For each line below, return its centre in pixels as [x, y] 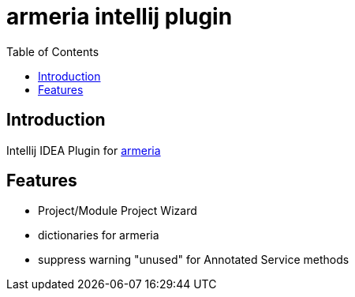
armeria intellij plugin [120, 17]
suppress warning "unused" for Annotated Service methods [194, 260]
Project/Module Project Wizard [118, 211]
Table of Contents [53, 51]
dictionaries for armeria [99, 235]
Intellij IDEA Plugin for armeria [84, 150]
